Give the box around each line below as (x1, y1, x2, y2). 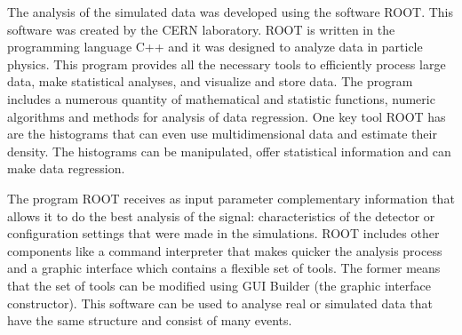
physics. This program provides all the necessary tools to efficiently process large (7, 54, 446, 73)
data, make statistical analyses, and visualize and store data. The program (7, 72, 413, 91)
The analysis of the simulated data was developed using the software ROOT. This (7, 3, 454, 20)
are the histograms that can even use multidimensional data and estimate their (7, 124, 437, 143)
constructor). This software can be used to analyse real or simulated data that (7, 293, 433, 312)
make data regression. (7, 159, 125, 178)
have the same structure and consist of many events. (7, 311, 292, 330)
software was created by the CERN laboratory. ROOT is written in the (7, 20, 395, 38)
